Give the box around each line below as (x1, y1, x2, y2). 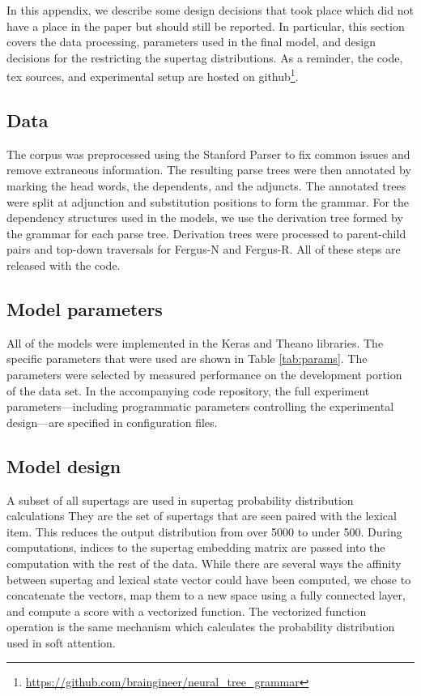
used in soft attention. (6, 634, 116, 651)
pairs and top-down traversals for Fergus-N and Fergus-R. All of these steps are (6, 241, 401, 258)
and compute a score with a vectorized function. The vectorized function (6, 602, 367, 619)
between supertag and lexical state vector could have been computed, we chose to (6, 570, 411, 587)
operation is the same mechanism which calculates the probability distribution (6, 618, 395, 635)
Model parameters (6, 296, 163, 321)
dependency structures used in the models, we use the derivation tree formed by (6, 209, 403, 226)
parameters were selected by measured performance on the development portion (6, 365, 402, 382)
